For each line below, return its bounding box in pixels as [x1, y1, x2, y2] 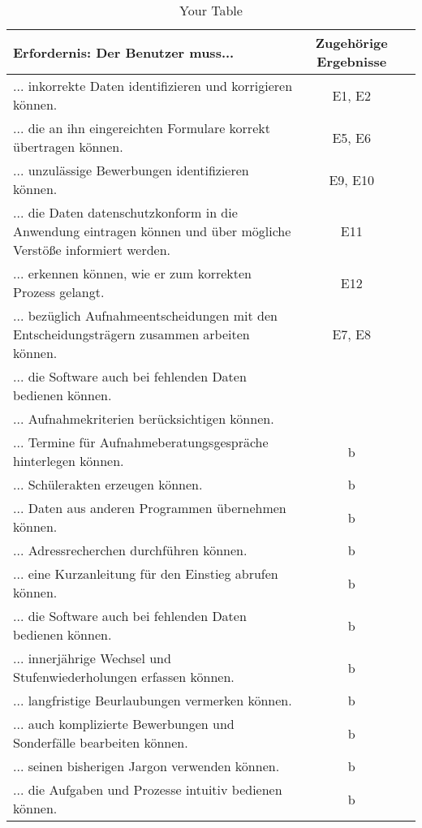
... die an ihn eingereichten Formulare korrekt [13, 119, 270, 137]
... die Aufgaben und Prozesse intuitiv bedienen [13, 780, 282, 799]
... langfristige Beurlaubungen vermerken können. [13, 691, 292, 709]
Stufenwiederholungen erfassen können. [13, 667, 235, 686]
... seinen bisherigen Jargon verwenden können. [13, 757, 280, 775]
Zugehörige [315, 33, 388, 52]
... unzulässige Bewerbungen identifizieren [13, 161, 249, 179]
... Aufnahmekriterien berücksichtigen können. [13, 409, 274, 428]
